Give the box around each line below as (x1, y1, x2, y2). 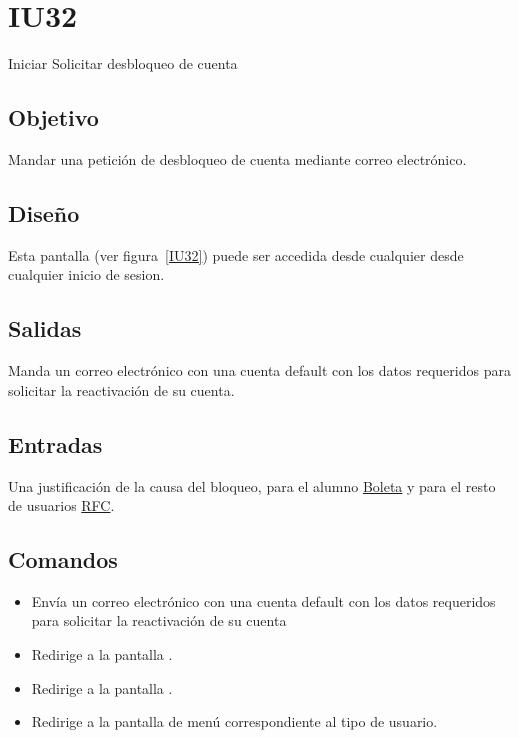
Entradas (8, 428, 103, 459)
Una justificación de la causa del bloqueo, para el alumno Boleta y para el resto (8, 475, 496, 496)
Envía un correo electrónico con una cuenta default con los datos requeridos (31, 590, 496, 611)
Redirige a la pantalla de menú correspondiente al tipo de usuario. (31, 711, 438, 732)
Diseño (8, 197, 80, 228)
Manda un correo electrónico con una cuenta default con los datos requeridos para (8, 360, 511, 381)
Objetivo (8, 102, 99, 133)
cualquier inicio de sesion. (8, 264, 165, 285)
